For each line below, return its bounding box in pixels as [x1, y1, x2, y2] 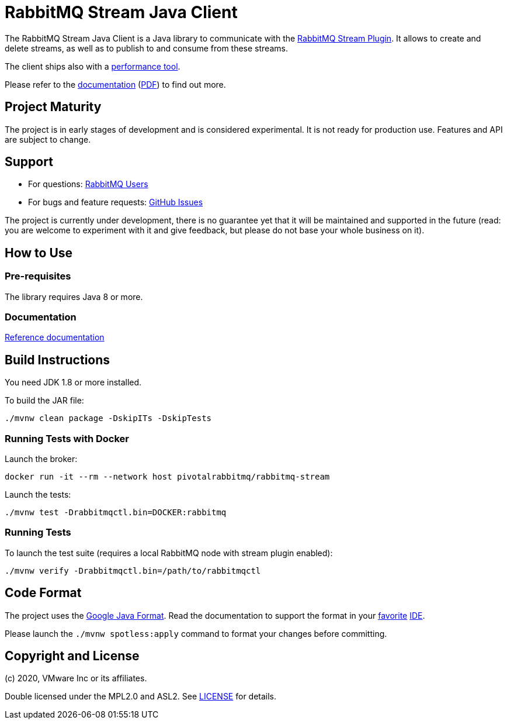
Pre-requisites [5, 270, 71, 282]
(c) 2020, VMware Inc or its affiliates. [5, 673, 147, 684]
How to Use [5, 245, 73, 260]
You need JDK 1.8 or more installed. [5, 377, 142, 388]
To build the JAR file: [5, 395, 84, 406]
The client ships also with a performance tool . [5, 61, 180, 71]
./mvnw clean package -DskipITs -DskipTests [5, 413, 212, 423]
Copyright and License [5, 649, 140, 664]
